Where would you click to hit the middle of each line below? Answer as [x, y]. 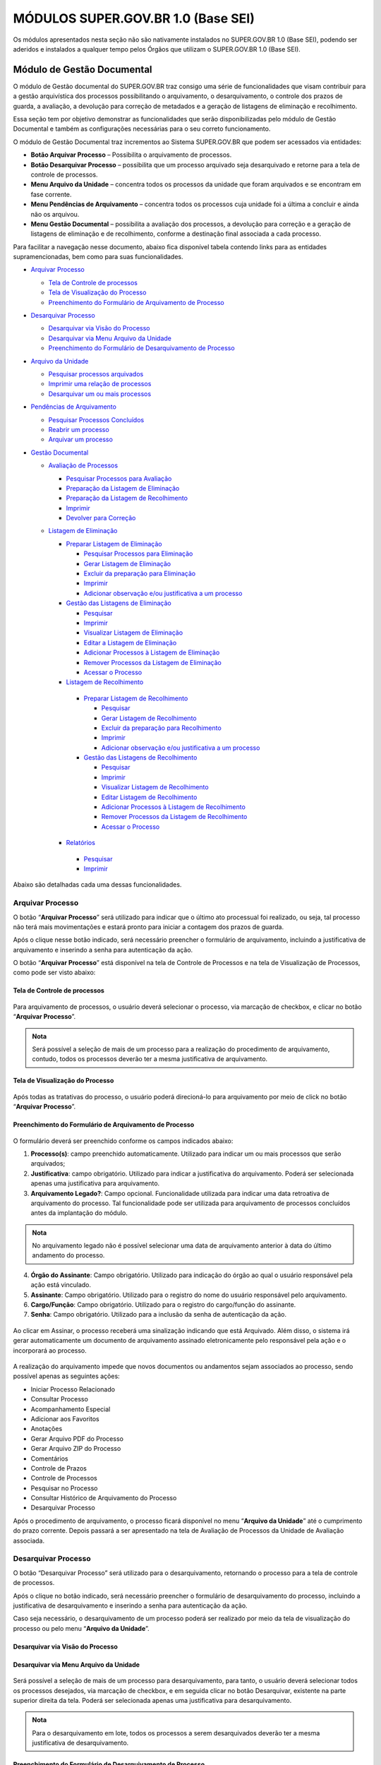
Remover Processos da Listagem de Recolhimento [174, 817]
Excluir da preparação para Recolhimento [161, 728]
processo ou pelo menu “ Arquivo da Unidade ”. [81, 1628]
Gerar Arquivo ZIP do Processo [76, 1449]
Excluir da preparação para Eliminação [140, 574]
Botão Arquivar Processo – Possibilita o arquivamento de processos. [131, 155]
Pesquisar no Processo [64, 1488]
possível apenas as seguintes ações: [66, 1376]
